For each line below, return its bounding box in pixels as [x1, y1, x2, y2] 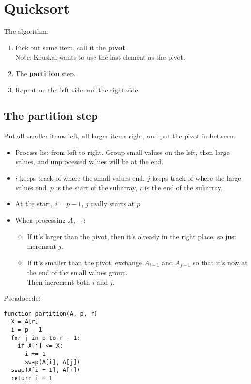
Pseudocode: [4, 293, 41, 303]
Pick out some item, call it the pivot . [15, 42, 127, 52]
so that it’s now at [193, 257, 248, 267]
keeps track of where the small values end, [20, 173, 145, 183]
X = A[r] [11, 318, 39, 325]
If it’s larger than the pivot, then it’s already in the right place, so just [27, 231, 237, 242]
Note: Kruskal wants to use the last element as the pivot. [15, 52, 185, 62]
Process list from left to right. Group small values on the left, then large [15, 147, 230, 157]
